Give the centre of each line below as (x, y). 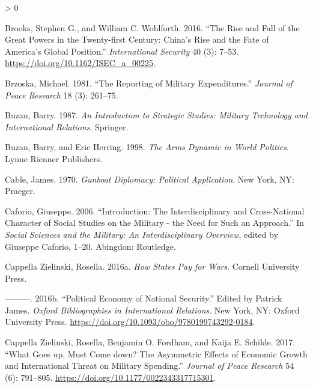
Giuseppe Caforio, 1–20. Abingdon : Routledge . (90, 246)
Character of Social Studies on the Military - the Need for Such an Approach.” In (155, 223)
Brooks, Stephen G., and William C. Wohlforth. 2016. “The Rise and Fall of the (152, 27)
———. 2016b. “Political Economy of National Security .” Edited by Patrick (144, 298)
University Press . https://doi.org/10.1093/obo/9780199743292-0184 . (130, 322)
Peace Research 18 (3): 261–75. (62, 95)
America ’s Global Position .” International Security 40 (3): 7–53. (122, 51)
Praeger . (20, 191)
